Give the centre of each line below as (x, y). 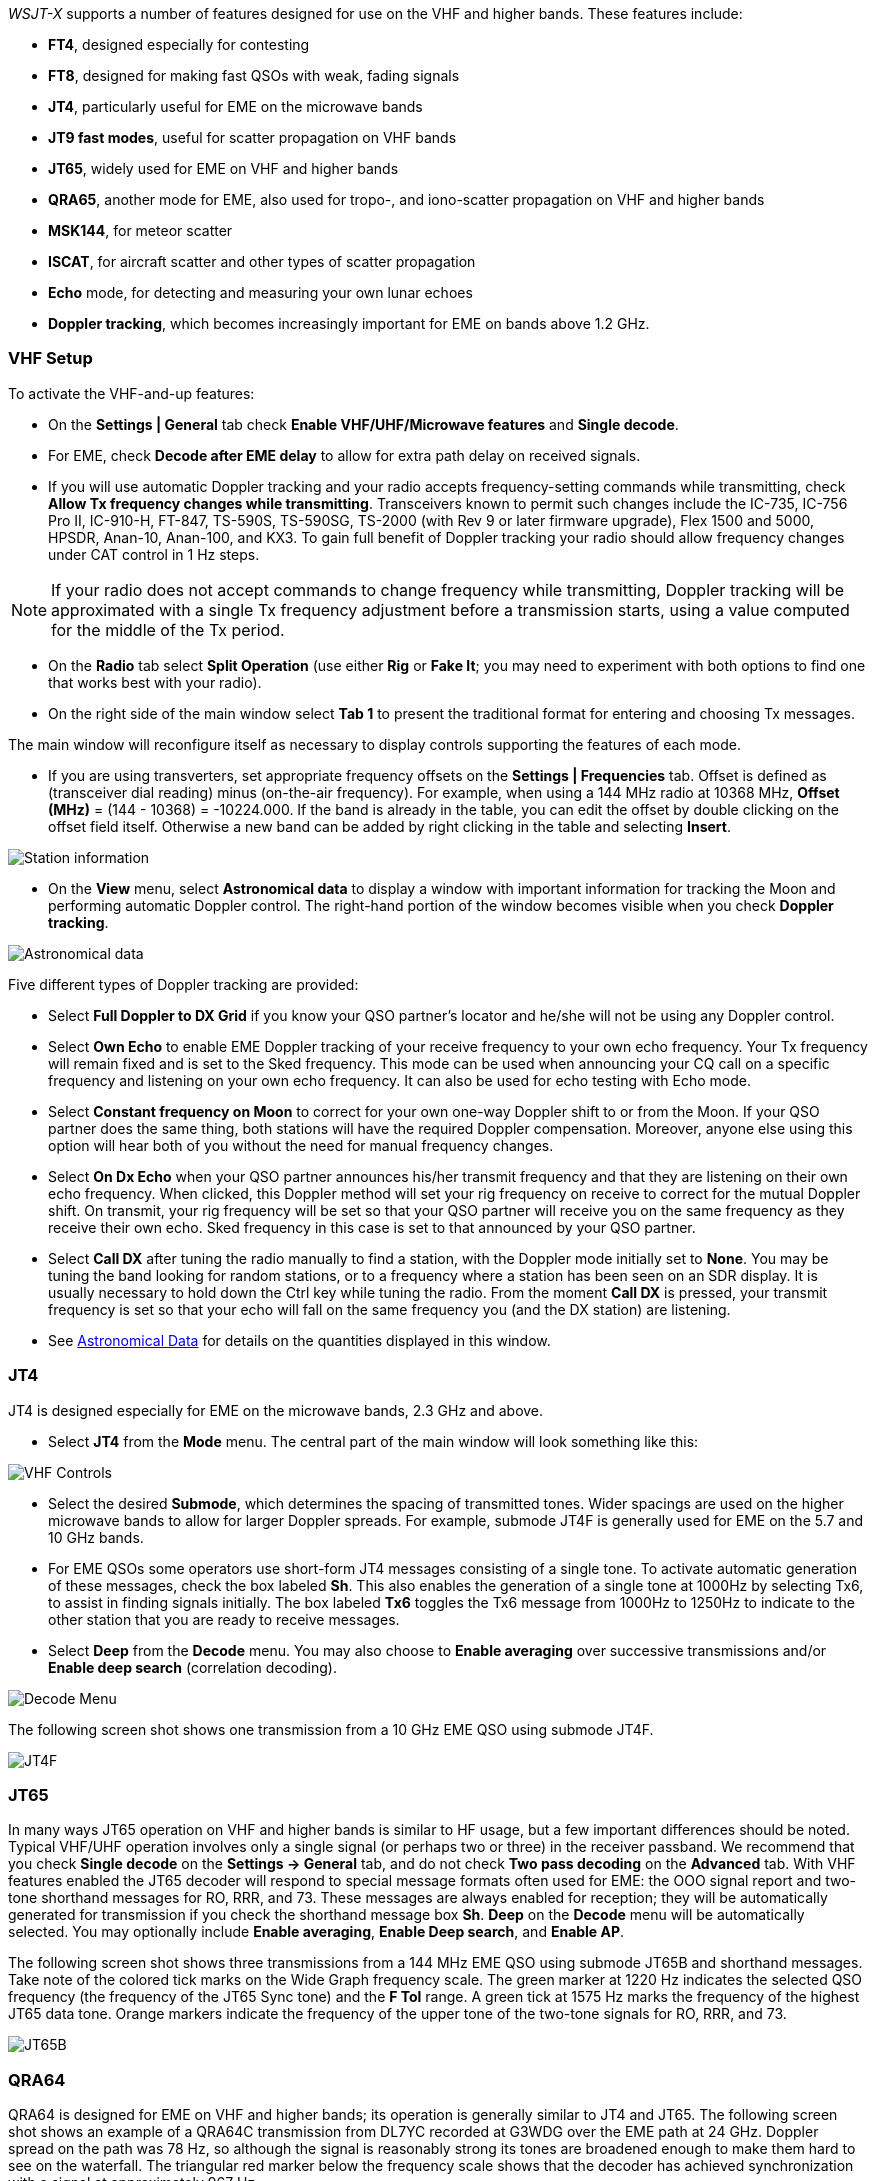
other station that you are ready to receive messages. (224, 1619)
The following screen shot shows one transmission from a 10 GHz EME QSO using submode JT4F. (331, 1729)
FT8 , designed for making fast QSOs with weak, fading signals (254, 75)
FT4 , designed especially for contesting (179, 44)
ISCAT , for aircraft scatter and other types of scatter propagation (262, 261)
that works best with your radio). (155, 682)
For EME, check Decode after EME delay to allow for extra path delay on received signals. (344, 455)
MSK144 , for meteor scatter (140, 230)
